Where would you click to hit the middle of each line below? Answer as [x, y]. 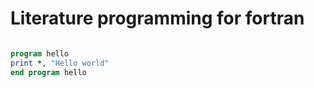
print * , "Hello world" [60, 63]
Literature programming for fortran [157, 18]
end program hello [48, 72]
